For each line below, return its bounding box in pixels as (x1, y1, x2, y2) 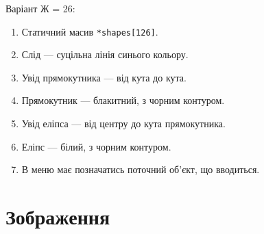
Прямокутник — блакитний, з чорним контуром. (21, 93, 225, 107)
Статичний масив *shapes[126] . (21, 24, 158, 38)
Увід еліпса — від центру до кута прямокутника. (21, 116, 226, 131)
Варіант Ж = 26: (5, 1, 75, 15)
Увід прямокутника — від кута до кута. (21, 70, 187, 84)
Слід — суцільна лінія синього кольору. (21, 47, 189, 62)
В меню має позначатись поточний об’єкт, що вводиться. (21, 162, 260, 177)
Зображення (5, 203, 110, 230)
